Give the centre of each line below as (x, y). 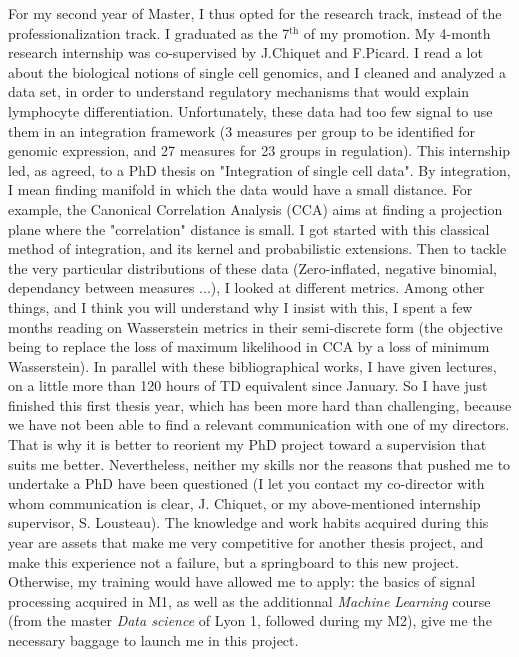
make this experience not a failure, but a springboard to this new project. (233, 561)
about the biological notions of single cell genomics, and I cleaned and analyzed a (257, 71)
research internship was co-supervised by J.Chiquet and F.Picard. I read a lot (245, 52)
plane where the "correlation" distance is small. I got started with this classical (249, 228)
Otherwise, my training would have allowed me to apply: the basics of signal (242, 581)
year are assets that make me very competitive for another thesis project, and (246, 542)
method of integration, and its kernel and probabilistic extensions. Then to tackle (257, 248)
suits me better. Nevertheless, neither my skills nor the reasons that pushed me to (259, 463)
